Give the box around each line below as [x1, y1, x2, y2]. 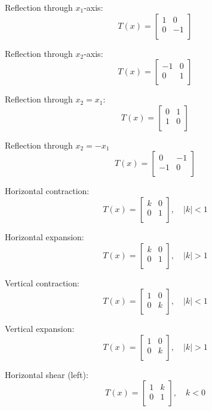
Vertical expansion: [5, 322, 75, 335]
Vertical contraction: [5, 276, 79, 289]
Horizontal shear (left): [5, 368, 88, 380]
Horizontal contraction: [5, 185, 90, 197]
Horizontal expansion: [5, 230, 84, 243]
